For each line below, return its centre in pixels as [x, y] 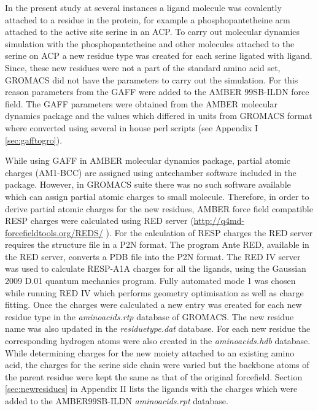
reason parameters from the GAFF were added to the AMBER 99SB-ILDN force [157, 92]
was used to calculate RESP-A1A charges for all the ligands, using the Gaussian [156, 268]
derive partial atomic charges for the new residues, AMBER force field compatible [159, 208]
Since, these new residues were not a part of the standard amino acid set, [143, 67]
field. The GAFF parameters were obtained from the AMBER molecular [141, 103]
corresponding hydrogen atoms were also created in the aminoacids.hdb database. [158, 341]
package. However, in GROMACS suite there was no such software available [148, 184]
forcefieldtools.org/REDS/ [54, 232]
